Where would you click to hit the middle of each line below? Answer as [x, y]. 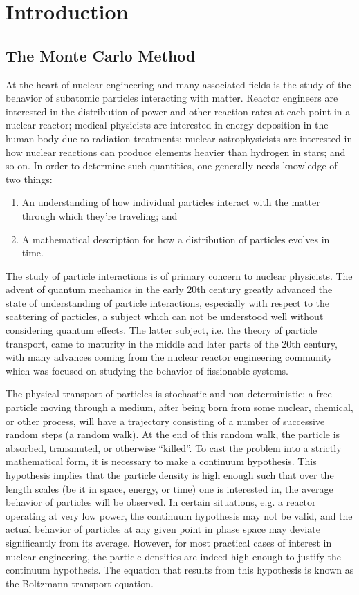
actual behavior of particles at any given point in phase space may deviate [163, 529]
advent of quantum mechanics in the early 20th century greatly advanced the [169, 289]
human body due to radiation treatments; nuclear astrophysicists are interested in [179, 138]
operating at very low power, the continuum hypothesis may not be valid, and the [179, 515]
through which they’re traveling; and [100, 215]
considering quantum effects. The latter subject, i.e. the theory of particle [162, 330]
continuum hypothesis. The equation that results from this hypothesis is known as [180, 570]
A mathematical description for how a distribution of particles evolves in [176, 239]
